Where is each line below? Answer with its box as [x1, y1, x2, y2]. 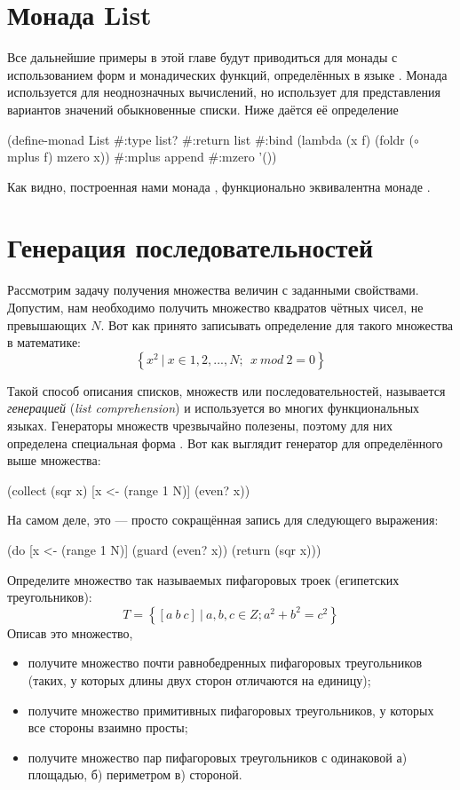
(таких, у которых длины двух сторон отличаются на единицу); [28, 670, 371, 689]
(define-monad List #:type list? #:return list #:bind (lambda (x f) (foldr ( [7, 130, 414, 148]
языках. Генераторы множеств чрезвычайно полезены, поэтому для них [7, 415, 393, 434]
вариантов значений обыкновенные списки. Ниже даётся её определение [7, 99, 399, 118]
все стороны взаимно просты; [28, 718, 188, 737]
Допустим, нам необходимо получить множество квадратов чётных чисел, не [7, 298, 424, 316]
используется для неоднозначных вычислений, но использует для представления [7, 83, 440, 101]
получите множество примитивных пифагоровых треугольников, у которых [28, 700, 434, 719]
